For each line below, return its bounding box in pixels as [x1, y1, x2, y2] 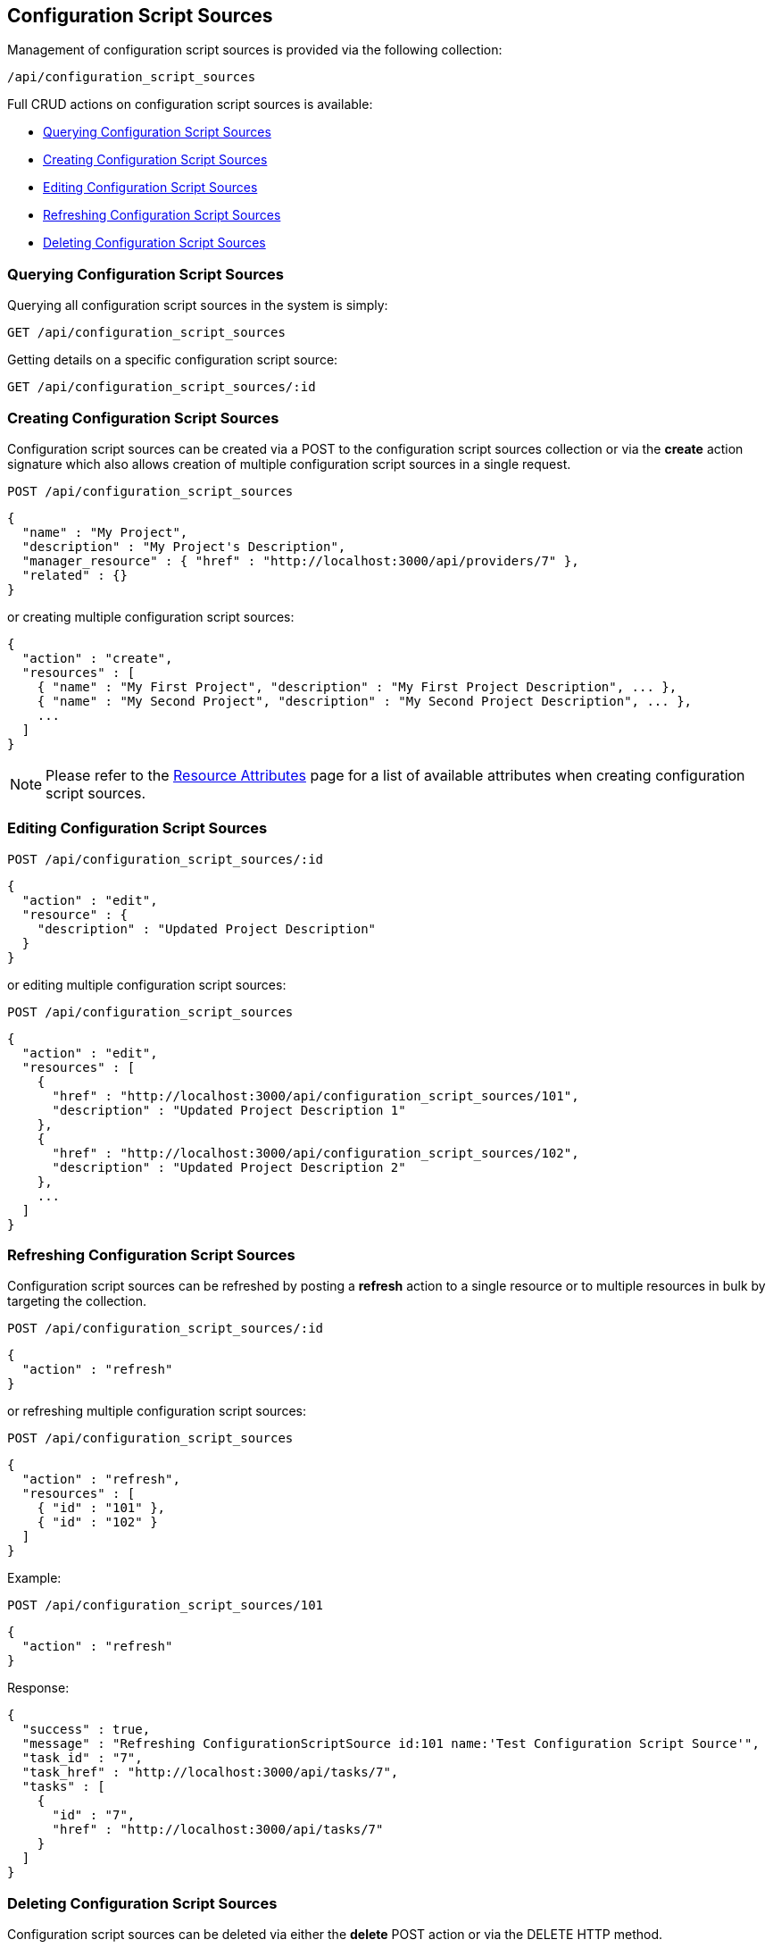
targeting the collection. [7, 1293, 147, 1309]
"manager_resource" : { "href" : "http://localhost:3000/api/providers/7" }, [21, 553, 579, 568]
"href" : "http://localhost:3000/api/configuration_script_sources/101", [52, 1088, 579, 1103]
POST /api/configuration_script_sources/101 [7, 1598, 324, 1613]
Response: [7, 1680, 70, 1696]
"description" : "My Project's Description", [21, 539, 346, 554]
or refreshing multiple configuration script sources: [7, 1403, 306, 1419]
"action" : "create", [21, 650, 173, 665]
